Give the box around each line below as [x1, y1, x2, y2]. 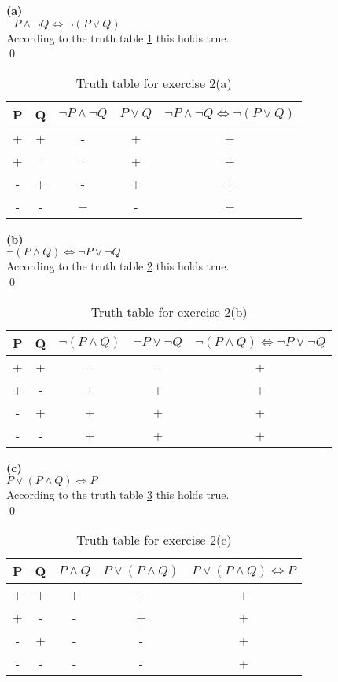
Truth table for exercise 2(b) [90, 302, 248, 321]
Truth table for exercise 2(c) [76, 530, 232, 549]
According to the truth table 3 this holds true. [6, 486, 230, 503]
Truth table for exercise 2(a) [75, 73, 232, 92]
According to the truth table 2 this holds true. [6, 258, 230, 274]
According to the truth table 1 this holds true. [6, 29, 230, 46]
